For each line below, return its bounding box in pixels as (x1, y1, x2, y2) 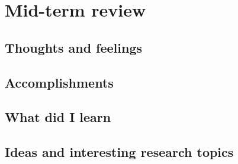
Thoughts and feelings (5, 38, 143, 56)
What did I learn (5, 108, 111, 126)
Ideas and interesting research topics (5, 143, 234, 161)
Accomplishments (5, 73, 114, 91)
